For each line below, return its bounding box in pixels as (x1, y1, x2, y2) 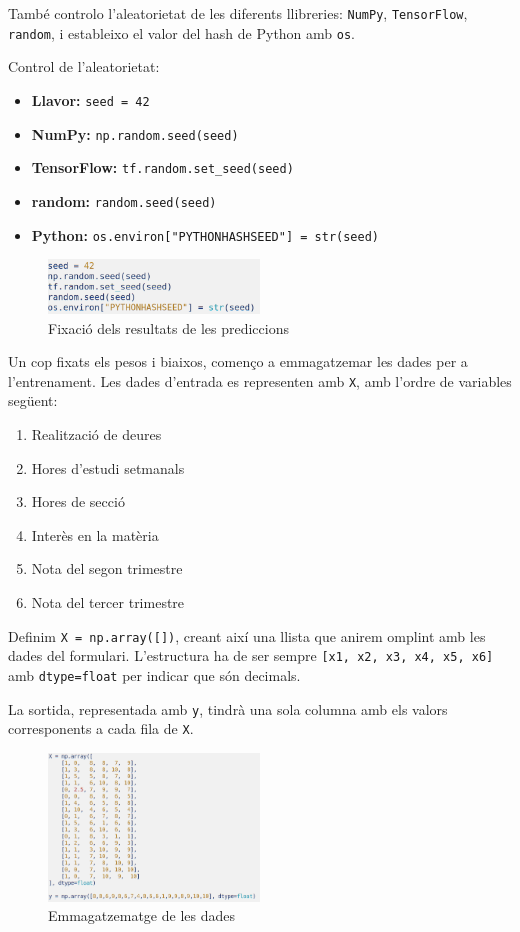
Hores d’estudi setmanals (31, 457, 185, 478)
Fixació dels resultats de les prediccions (48, 317, 289, 338)
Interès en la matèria (31, 524, 159, 545)
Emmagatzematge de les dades (48, 905, 235, 926)
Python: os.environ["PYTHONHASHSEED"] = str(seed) (31, 224, 379, 245)
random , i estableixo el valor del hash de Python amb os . (8, 22, 356, 43)
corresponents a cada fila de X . (8, 718, 194, 739)
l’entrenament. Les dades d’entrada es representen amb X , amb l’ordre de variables (8, 370, 512, 391)
